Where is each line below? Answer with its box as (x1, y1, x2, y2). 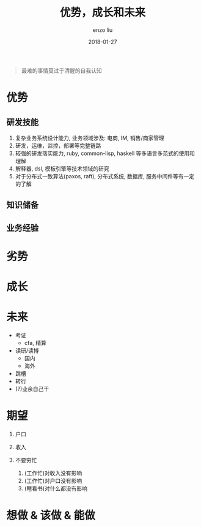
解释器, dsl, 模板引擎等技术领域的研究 (15, 165, 110, 172)
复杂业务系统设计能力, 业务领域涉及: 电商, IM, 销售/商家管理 (15, 134, 165, 142)
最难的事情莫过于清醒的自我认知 (21, 67, 102, 74)
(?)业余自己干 (15, 385, 49, 393)
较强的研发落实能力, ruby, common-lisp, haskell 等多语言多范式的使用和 (15, 150, 196, 157)
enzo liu (92, 26, 113, 34)
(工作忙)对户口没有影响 (24, 477, 82, 484)
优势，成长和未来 (59, 6, 145, 20)
